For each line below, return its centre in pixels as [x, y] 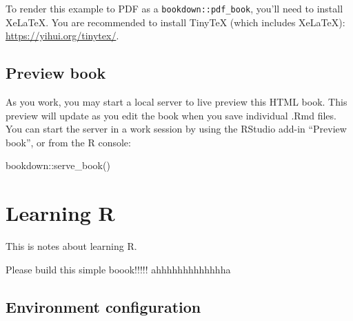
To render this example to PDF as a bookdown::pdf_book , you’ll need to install [174, 8]
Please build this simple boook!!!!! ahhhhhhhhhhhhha [118, 269]
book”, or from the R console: [68, 142]
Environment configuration [103, 306]
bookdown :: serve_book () [58, 165]
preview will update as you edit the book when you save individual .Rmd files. [171, 115]
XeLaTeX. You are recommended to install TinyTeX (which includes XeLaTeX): [175, 22]
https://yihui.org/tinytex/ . [62, 36]
